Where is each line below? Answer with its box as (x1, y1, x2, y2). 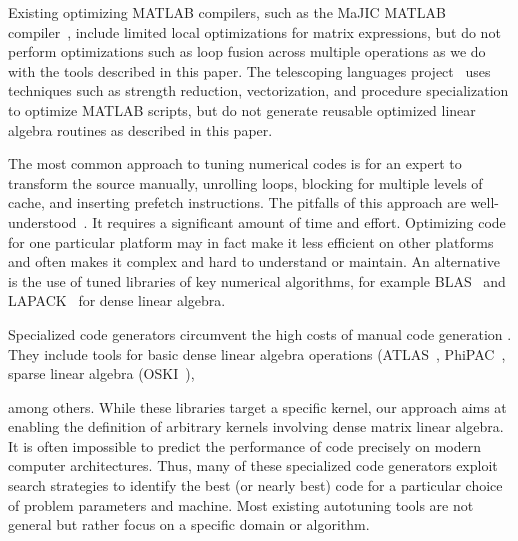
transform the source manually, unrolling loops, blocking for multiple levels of (8, 172, 483, 193)
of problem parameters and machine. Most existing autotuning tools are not (8, 494, 474, 515)
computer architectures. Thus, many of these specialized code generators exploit (8, 455, 498, 476)
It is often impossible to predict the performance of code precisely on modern (8, 435, 481, 456)
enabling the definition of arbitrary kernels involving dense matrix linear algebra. (8, 416, 504, 437)
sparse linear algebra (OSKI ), (8, 363, 195, 384)
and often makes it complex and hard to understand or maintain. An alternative (8, 251, 500, 272)
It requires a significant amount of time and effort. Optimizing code (92, 211, 506, 232)
